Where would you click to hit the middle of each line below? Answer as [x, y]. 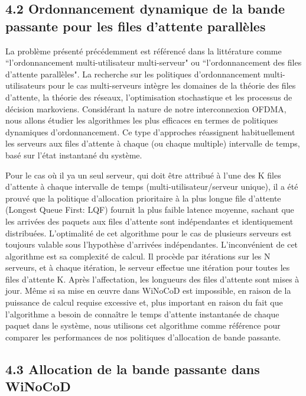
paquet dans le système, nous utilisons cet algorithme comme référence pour [143, 325]
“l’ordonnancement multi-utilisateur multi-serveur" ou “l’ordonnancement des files [154, 62]
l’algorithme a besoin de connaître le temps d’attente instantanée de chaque [142, 314]
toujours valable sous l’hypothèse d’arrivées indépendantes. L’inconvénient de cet [152, 244]
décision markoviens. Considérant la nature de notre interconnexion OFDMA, [146, 108]
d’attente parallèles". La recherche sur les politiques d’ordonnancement [133, 74]
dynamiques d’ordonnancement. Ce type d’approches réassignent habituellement [150, 132]
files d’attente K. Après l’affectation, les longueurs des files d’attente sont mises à [152, 279]
